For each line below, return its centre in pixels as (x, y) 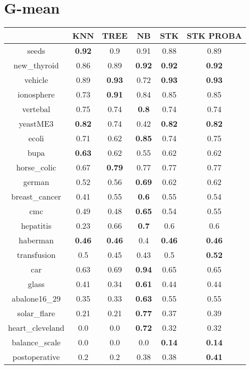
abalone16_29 (36, 299)
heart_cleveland (36, 328)
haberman (36, 240)
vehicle (36, 80)
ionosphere (36, 95)
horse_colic (36, 167)
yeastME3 (36, 124)
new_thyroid (36, 65)
